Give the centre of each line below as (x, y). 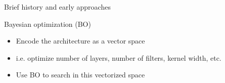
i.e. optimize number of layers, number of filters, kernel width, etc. (119, 57)
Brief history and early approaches (57, 7)
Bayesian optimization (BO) (48, 24)
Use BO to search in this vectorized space (80, 75)
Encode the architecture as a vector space (80, 41)
